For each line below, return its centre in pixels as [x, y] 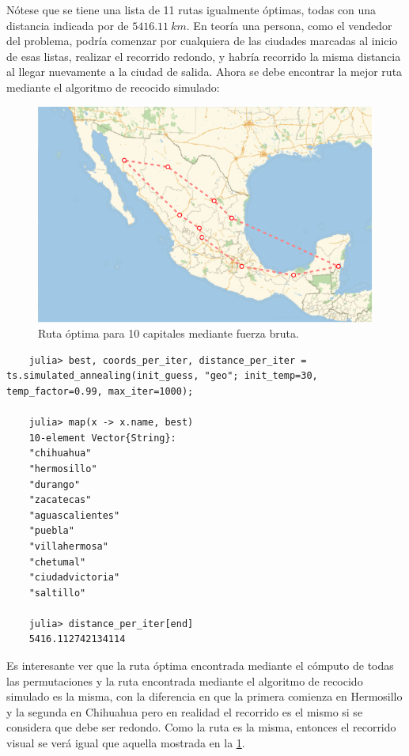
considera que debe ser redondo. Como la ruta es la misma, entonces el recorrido [201, 727]
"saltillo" [57, 593]
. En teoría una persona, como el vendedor [289, 25]
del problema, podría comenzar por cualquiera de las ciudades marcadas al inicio [202, 41]
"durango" [55, 484]
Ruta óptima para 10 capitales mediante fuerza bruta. [169, 333]
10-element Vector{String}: [102, 438]
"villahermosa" [68, 546]
